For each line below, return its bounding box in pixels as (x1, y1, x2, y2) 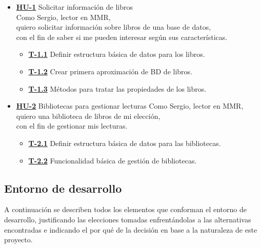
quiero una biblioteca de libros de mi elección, (16, 110, 160, 121)
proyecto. (4, 234, 33, 245)
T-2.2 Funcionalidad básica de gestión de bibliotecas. (28, 155, 197, 166)
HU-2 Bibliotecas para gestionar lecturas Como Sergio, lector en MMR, (16, 100, 244, 111)
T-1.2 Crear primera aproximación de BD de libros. (28, 66, 192, 76)
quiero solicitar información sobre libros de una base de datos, (16, 22, 211, 32)
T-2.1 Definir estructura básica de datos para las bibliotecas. (28, 137, 221, 148)
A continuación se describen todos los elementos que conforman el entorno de (4, 204, 247, 215)
